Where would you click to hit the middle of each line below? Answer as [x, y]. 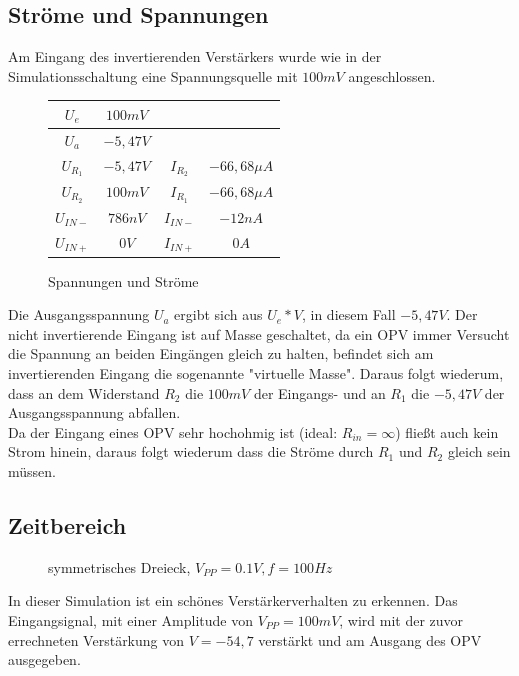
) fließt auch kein [447, 431]
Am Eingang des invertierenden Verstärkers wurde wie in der [195, 56]
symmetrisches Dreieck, [119, 566]
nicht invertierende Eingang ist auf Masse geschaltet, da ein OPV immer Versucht [259, 333]
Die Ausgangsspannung [79, 314]
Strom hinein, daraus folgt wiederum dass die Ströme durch [191, 451]
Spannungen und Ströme [123, 280]
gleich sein [479, 451]
